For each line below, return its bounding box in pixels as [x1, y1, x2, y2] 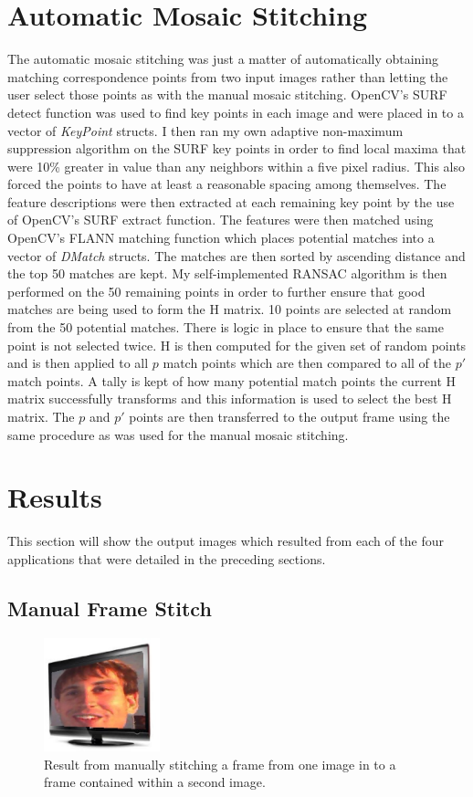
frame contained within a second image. [44, 772, 266, 792]
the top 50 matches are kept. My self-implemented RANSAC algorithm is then [7, 264, 447, 283]
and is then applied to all [7, 353, 149, 372]
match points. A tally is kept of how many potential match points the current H [7, 371, 457, 390]
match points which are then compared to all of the [163, 353, 452, 372]
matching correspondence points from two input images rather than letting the [7, 67, 448, 86]
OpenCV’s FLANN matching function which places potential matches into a [7, 228, 435, 247]
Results [7, 478, 102, 516]
